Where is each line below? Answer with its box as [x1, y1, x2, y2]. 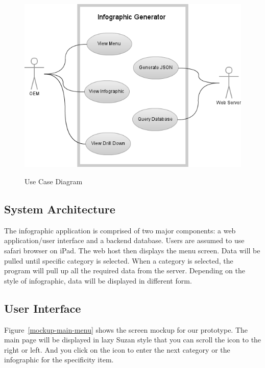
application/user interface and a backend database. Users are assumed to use [4, 235, 245, 246]
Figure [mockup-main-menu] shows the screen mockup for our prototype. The [4, 324, 248, 335]
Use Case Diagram [25, 176, 83, 186]
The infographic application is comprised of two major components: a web [4, 225, 236, 235]
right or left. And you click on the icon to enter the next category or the [4, 344, 230, 355]
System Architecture [4, 201, 115, 217]
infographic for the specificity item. [4, 354, 114, 365]
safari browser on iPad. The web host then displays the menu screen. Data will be [4, 245, 260, 255]
